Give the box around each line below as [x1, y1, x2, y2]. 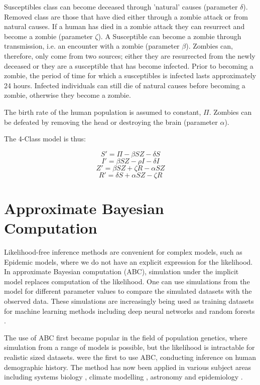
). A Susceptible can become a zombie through [98, 31, 241, 41]
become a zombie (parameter [4, 31, 93, 41]
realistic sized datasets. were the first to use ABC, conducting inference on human [4, 351, 256, 362]
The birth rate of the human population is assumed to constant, [4, 106, 201, 117]
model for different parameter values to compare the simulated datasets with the [4, 286, 252, 296]
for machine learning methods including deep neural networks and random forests [4, 305, 255, 316]
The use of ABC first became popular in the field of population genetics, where [4, 332, 247, 342]
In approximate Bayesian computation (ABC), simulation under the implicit [4, 266, 239, 277]
